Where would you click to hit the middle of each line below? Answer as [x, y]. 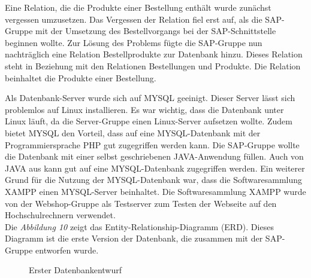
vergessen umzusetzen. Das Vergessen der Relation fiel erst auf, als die [134, 19]
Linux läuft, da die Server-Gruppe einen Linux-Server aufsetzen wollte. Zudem [149, 121]
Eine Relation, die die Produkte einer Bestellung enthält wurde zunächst [138, 7]
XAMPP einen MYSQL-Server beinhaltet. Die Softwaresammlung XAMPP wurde [155, 191]
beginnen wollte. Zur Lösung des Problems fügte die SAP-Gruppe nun [134, 42]
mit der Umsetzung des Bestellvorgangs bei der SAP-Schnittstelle [156, 31]
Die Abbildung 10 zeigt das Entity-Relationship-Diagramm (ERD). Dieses [139, 226]
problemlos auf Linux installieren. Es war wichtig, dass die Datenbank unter [144, 109]
